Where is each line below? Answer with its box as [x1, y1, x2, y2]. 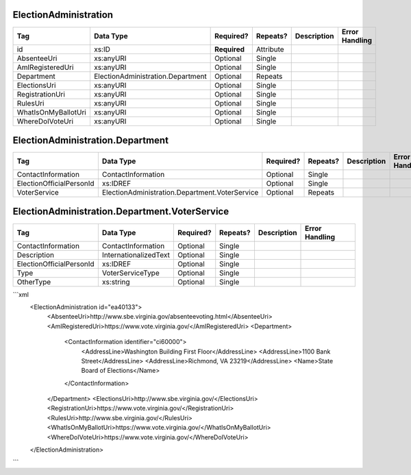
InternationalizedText [101, 250, 171, 260]
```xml [12, 290, 29, 298]
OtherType [16, 277, 51, 287]
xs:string [101, 277, 130, 287]
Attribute [256, 45, 284, 54]
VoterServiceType [101, 268, 160, 278]
